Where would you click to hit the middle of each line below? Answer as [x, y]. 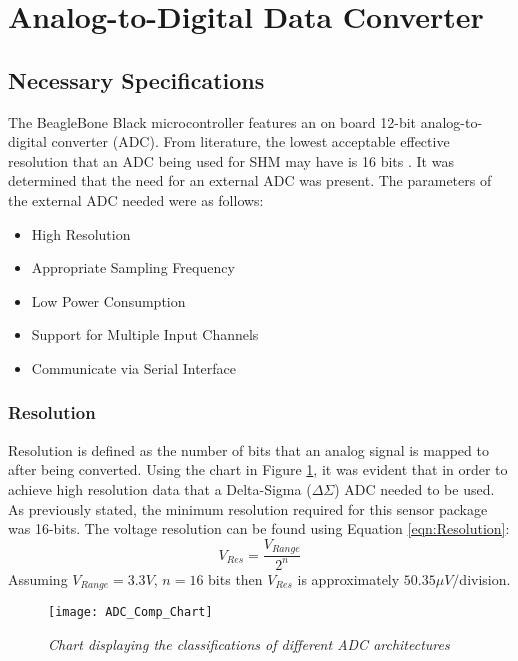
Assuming [38, 578]
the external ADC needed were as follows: [136, 199]
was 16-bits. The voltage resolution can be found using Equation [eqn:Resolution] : [259, 528]
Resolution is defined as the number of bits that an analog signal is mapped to [248, 449]
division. [485, 578]
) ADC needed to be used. [414, 488]
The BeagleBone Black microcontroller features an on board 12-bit [212, 121]
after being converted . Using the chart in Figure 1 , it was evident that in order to [258, 469]
